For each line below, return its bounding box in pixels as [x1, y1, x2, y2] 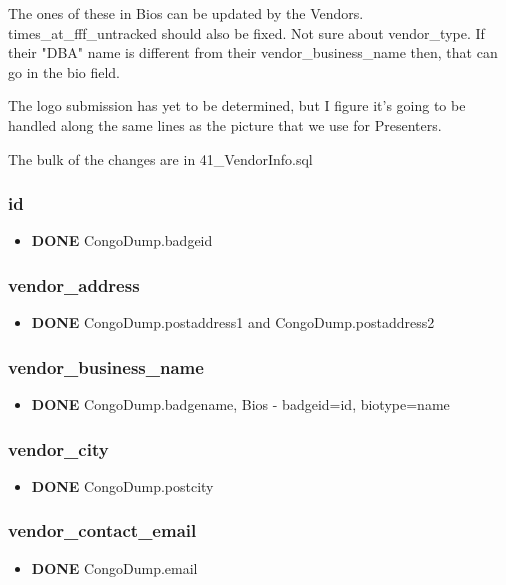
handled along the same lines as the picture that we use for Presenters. [8, 114, 442, 135]
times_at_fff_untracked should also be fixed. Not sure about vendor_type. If [8, 22, 485, 43]
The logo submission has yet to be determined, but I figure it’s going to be [8, 95, 466, 116]
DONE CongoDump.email [31, 557, 198, 578]
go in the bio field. [8, 61, 121, 82]
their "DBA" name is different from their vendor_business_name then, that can [8, 42, 498, 63]
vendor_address [8, 272, 140, 297]
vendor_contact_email [8, 518, 197, 543]
